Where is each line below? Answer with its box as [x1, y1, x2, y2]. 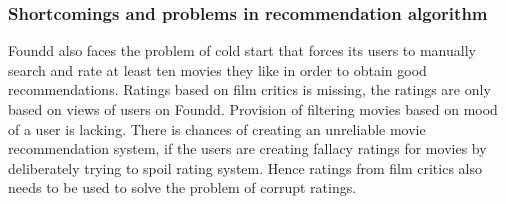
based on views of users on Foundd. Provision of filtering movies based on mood [8, 99, 498, 119]
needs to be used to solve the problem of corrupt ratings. [8, 177, 357, 198]
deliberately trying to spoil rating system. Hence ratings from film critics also [8, 157, 482, 178]
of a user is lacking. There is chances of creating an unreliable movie [8, 118, 426, 139]
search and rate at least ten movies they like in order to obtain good [8, 59, 427, 80]
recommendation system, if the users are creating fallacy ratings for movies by [8, 138, 487, 159]
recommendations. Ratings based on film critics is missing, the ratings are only [8, 79, 491, 100]
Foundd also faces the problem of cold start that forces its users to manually [8, 40, 476, 61]
